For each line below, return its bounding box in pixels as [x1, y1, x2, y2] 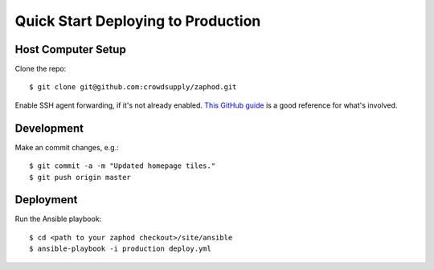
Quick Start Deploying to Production [14, 12, 261, 30]
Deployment [14, 193, 78, 207]
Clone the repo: [14, 64, 67, 74]
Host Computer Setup [14, 43, 126, 56]
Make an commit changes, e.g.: [14, 142, 120, 152]
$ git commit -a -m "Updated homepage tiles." [29, 162, 216, 170]
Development [14, 121, 84, 135]
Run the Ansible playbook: [14, 214, 102, 224]
